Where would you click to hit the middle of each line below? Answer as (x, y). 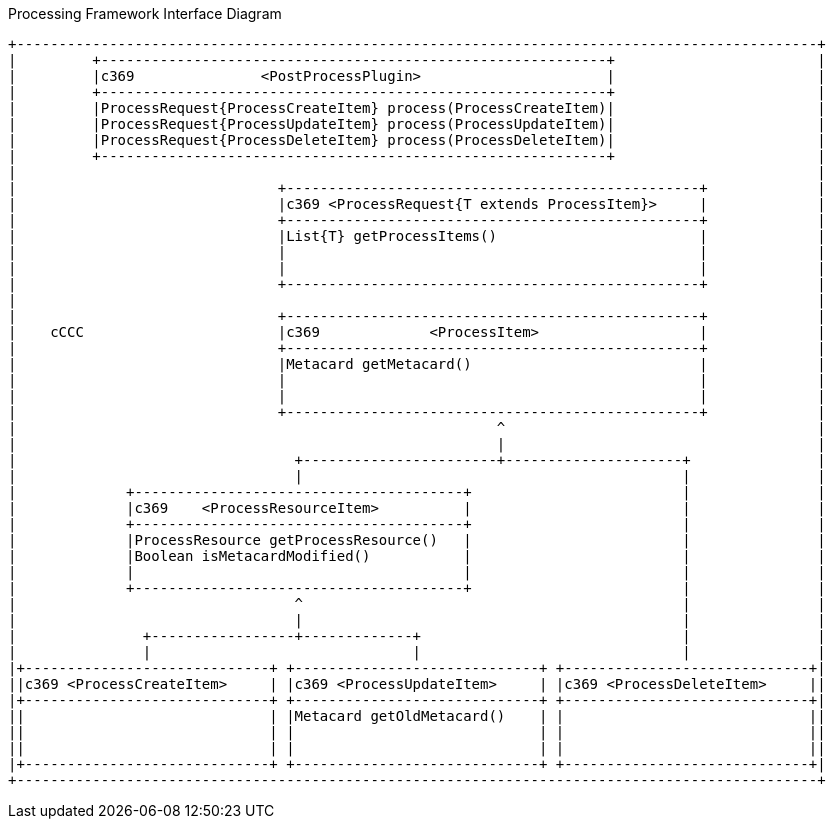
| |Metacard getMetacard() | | (417, 364)
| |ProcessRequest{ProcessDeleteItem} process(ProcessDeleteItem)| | (417, 140)
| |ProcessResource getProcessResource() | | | (417, 540)
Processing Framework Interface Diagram (145, 13)
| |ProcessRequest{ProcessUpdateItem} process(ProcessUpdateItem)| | (417, 124)
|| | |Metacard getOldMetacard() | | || (417, 716)
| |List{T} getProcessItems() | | (417, 236)
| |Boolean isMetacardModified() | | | (417, 556)
